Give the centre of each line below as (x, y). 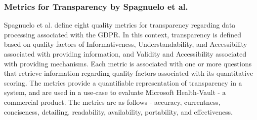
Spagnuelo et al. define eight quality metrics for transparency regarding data (120, 25)
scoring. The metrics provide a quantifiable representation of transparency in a (123, 82)
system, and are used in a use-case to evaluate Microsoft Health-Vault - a (115, 92)
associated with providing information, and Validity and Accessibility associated (125, 54)
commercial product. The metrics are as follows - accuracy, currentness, (112, 102)
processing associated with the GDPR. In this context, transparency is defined (123, 34)
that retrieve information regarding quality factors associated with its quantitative (128, 73)
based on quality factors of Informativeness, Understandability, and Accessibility (126, 44)
